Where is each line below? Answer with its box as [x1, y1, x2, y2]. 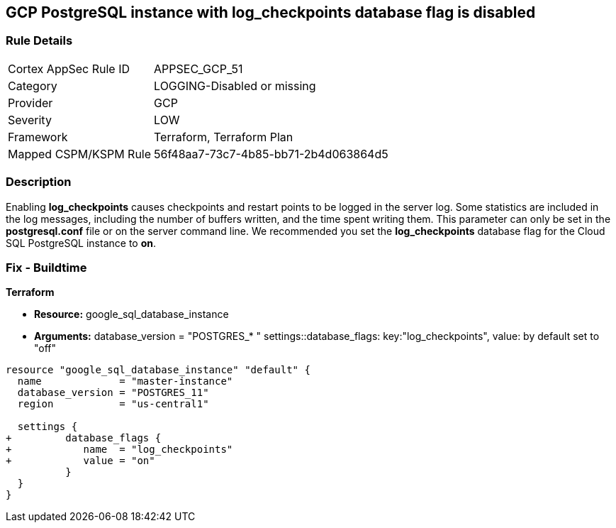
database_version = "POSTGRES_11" [17, 387, 209, 399]
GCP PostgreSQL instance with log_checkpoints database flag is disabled [6, 4, 536, 21]
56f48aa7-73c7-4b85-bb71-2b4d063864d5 [154, 146, 388, 161]
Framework [8, 129, 68, 144]
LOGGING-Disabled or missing [154, 78, 316, 93]
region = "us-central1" [17, 398, 209, 410]
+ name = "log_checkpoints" [6, 444, 233, 456]
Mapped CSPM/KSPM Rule [8, 146, 152, 161]
